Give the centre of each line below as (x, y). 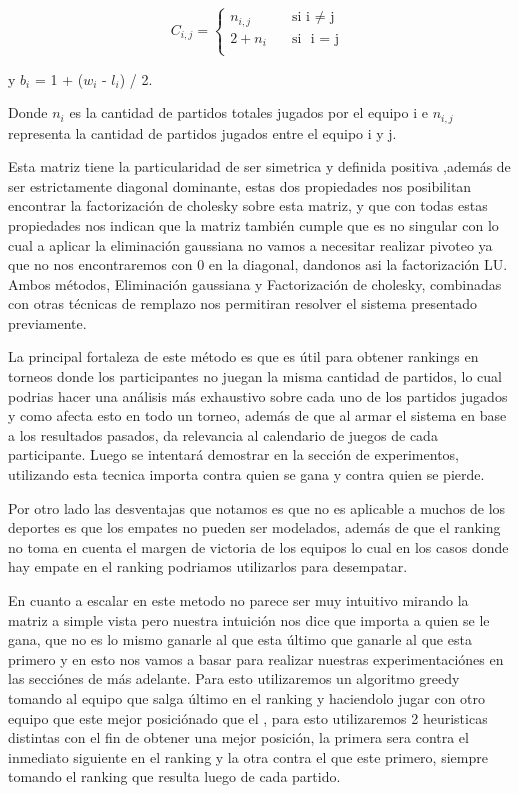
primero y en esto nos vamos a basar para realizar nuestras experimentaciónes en (256, 658)
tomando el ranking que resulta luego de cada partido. (174, 776)
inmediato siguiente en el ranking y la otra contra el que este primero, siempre (248, 756)
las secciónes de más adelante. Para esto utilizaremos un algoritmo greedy (234, 678)
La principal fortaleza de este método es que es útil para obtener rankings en (243, 356)
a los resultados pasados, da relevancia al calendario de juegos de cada (223, 434)
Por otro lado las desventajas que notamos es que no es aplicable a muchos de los (257, 507)
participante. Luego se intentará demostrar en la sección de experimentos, (233, 454)
